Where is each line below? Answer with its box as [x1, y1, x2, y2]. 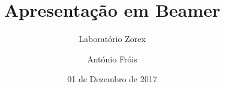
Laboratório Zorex [79, 32, 146, 45]
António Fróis [87, 52, 137, 65]
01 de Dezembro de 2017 [67, 73, 157, 85]
